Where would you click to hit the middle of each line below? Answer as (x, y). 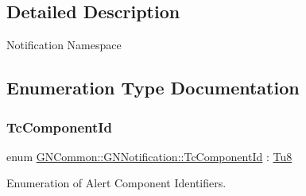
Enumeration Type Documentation (153, 88)
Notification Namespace (64, 45)
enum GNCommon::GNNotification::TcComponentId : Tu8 (149, 156)
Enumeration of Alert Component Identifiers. (116, 183)
